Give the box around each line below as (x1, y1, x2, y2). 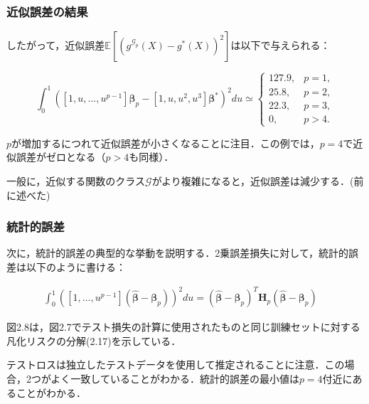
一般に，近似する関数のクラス (6, 174, 146, 188)
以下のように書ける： (26, 260, 126, 275)
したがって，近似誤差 (6, 38, 105, 53)
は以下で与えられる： (230, 38, 331, 53)
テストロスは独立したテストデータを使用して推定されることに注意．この (6, 357, 345, 372)
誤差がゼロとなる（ (16, 149, 106, 164)
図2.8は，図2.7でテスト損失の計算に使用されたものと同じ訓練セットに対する (6, 319, 360, 334)
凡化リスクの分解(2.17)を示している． (6, 333, 181, 348)
